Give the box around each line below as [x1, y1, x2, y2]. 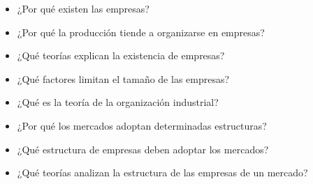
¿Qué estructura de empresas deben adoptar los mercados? [17, 141, 269, 156]
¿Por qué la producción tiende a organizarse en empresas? [17, 24, 265, 39]
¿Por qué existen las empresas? [17, 1, 150, 15]
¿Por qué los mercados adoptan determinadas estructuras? [17, 118, 267, 132]
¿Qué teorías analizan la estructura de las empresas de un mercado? [17, 165, 308, 180]
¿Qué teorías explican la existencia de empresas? [17, 48, 225, 63]
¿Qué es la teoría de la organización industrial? [17, 95, 219, 109]
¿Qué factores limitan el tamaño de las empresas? [17, 71, 230, 86]
